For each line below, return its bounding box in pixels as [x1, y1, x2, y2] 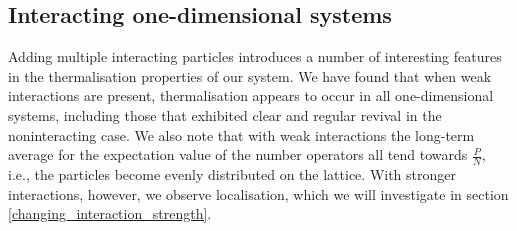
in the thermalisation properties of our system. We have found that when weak [8, 65, 492, 86]
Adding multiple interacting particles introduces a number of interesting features [8, 46, 502, 67]
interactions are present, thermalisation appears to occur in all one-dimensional [8, 85, 494, 106]
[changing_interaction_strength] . [8, 203, 212, 224]
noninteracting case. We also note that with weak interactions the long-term [8, 124, 475, 145]
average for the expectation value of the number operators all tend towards [8, 144, 468, 165]
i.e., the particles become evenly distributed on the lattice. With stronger [8, 164, 456, 184]
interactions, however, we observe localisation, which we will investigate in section [8, 183, 509, 204]
